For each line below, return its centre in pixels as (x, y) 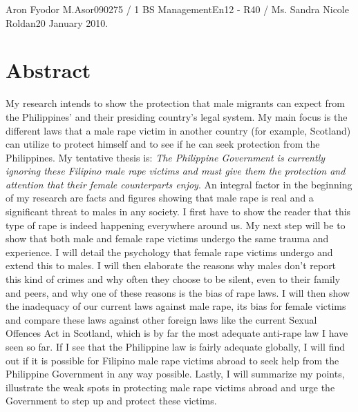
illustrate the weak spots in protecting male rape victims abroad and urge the (170, 387)
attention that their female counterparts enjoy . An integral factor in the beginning (179, 184)
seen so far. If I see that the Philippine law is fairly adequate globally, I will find (175, 346)
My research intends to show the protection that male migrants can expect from (175, 103)
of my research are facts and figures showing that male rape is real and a (160, 198)
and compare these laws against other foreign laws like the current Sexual (161, 319)
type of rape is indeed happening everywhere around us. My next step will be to (176, 225)
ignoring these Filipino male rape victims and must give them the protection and (176, 171)
